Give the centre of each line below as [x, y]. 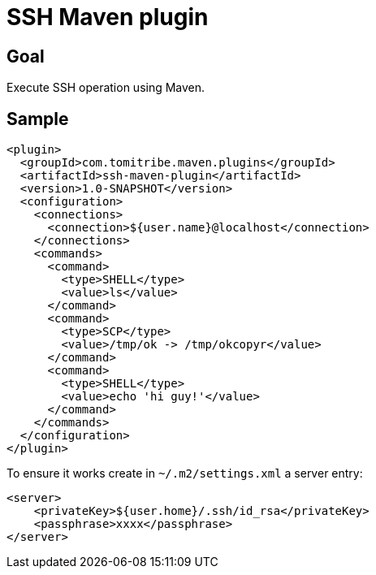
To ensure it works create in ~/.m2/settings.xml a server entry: [185, 473]
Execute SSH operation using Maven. [106, 88]
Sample [38, 119]
